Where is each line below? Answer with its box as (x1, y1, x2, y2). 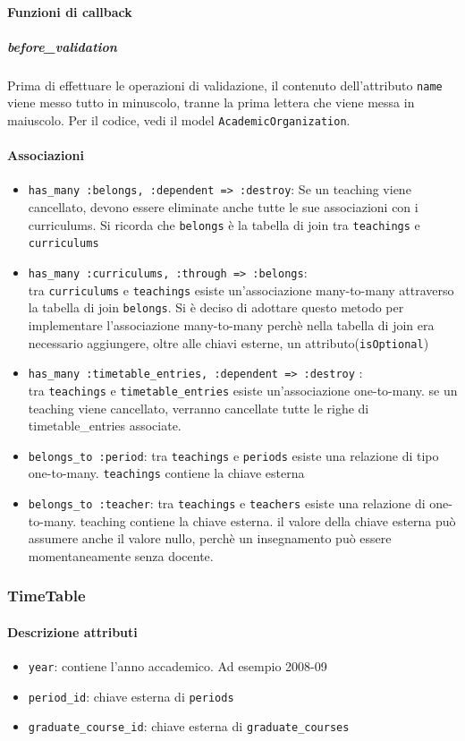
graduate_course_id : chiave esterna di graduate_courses (28, 717, 350, 736)
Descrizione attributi (7, 622, 138, 641)
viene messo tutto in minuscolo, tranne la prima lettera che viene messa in (7, 93, 415, 112)
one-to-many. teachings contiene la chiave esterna (28, 464, 305, 482)
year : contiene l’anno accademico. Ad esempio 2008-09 (28, 657, 327, 676)
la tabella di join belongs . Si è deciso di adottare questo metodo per (28, 298, 404, 317)
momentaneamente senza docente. (28, 546, 214, 565)
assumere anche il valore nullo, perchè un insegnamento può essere (28, 529, 392, 548)
